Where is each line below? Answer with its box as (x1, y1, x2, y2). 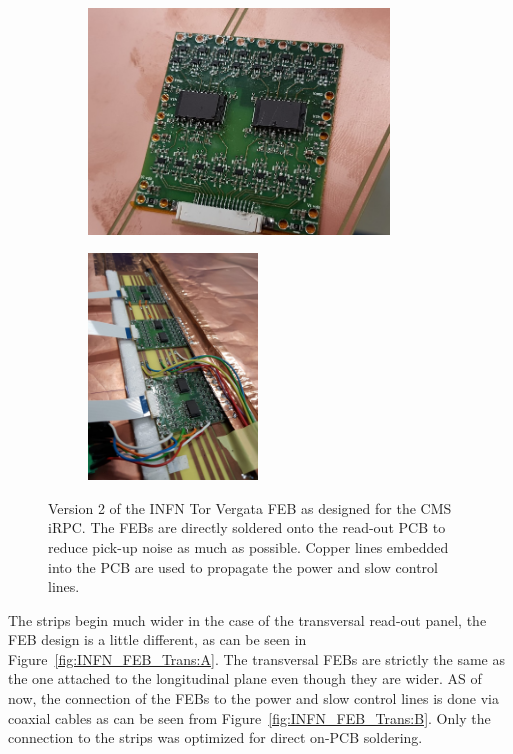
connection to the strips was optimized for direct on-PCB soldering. (8, 727, 423, 748)
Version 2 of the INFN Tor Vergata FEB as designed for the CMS (48, 497, 452, 518)
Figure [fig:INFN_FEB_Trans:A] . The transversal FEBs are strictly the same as (8, 648, 505, 669)
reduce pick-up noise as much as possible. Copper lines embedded (48, 536, 449, 557)
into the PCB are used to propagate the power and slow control (48, 556, 438, 577)
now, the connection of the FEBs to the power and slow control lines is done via (8, 688, 499, 709)
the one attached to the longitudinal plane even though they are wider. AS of (8, 668, 482, 689)
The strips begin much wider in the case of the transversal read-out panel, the (8, 609, 487, 630)
